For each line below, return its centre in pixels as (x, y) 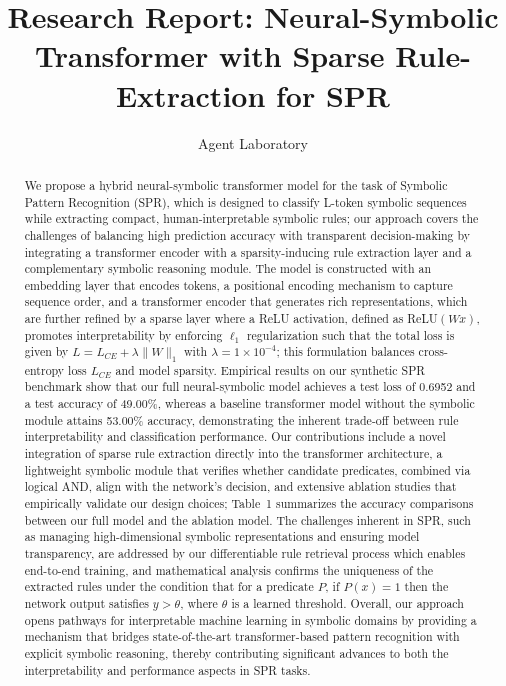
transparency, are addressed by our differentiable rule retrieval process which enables (245, 553)
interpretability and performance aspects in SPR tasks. (167, 669)
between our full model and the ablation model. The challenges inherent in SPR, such (247, 519)
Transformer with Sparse (210, 55)
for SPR (333, 94)
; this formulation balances (345, 351)
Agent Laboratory (253, 142)
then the (426, 586)
